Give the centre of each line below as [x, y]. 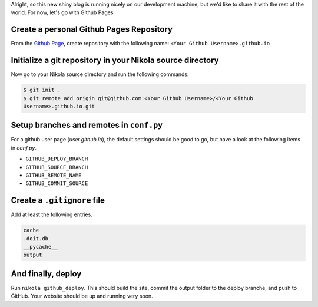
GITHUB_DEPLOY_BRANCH [57, 159]
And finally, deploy [46, 274]
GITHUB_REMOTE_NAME [54, 176]
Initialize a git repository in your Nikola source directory [115, 60]
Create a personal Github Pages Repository [92, 29]
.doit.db [36, 238]
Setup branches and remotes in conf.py [87, 125]
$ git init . [42, 90]
